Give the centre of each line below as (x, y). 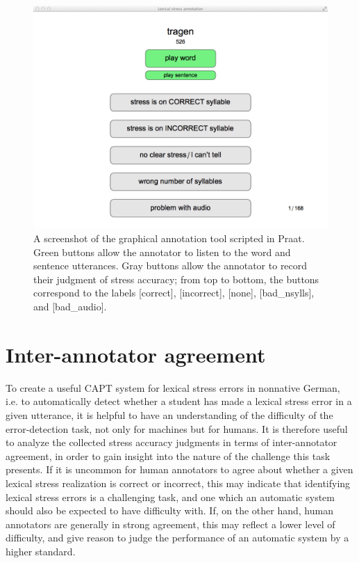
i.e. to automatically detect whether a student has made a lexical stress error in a (179, 401)
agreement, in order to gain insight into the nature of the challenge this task (168, 455)
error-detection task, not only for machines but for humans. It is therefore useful (177, 428)
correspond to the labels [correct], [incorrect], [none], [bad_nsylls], (174, 293)
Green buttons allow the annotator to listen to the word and (162, 252)
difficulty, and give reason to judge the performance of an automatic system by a (177, 538)
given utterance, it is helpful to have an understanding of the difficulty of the (169, 414)
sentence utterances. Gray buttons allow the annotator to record (170, 265)
